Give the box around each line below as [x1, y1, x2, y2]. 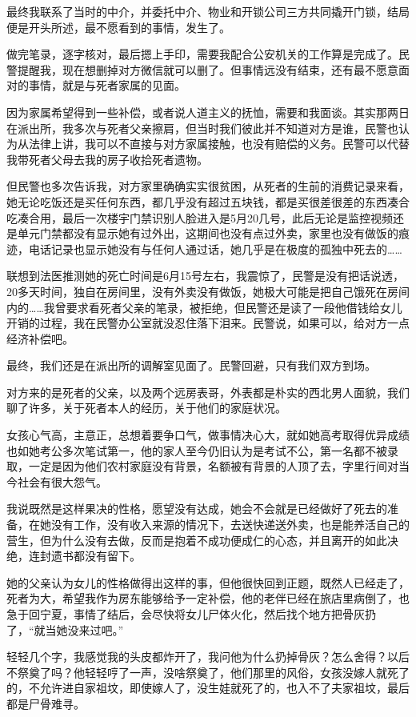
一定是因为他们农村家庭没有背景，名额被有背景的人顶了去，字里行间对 [28, 458, 398, 475]
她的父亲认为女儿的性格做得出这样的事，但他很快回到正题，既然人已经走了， [6, 574, 410, 591]
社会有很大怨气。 [17, 473, 107, 490]
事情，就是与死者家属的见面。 [28, 77, 186, 94]
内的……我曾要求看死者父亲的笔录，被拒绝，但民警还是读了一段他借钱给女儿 [6, 298, 402, 315]
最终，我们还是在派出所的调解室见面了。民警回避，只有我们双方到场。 [6, 357, 376, 374]
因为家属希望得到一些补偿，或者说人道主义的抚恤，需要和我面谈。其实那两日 [6, 103, 410, 120]
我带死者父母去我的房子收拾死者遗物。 [6, 150, 208, 167]
